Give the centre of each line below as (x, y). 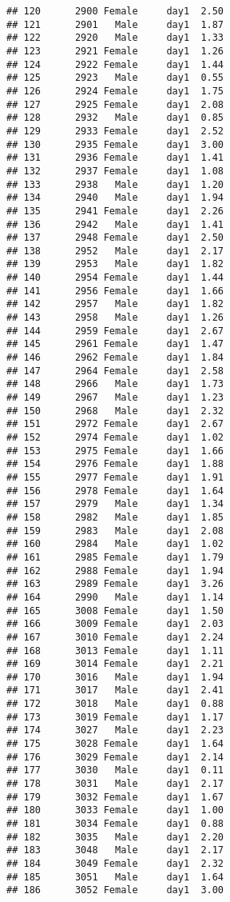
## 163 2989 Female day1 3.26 (115, 584)
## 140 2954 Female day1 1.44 (115, 278)
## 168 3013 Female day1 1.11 (115, 651)
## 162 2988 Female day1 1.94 (115, 571)
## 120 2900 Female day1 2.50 (115, 11)
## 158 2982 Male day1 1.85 (115, 517)
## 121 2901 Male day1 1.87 (115, 24)
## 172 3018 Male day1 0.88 (115, 704)
